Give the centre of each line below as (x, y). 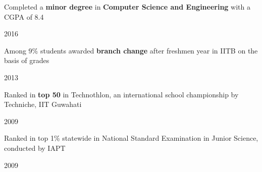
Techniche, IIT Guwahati (43, 104)
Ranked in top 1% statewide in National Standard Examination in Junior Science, (131, 138)
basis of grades (27, 60)
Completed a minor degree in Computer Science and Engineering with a (127, 7)
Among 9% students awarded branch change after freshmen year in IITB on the (131, 50)
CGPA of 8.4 (24, 16)
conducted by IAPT (35, 148)
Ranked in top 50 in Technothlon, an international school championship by (121, 94)
